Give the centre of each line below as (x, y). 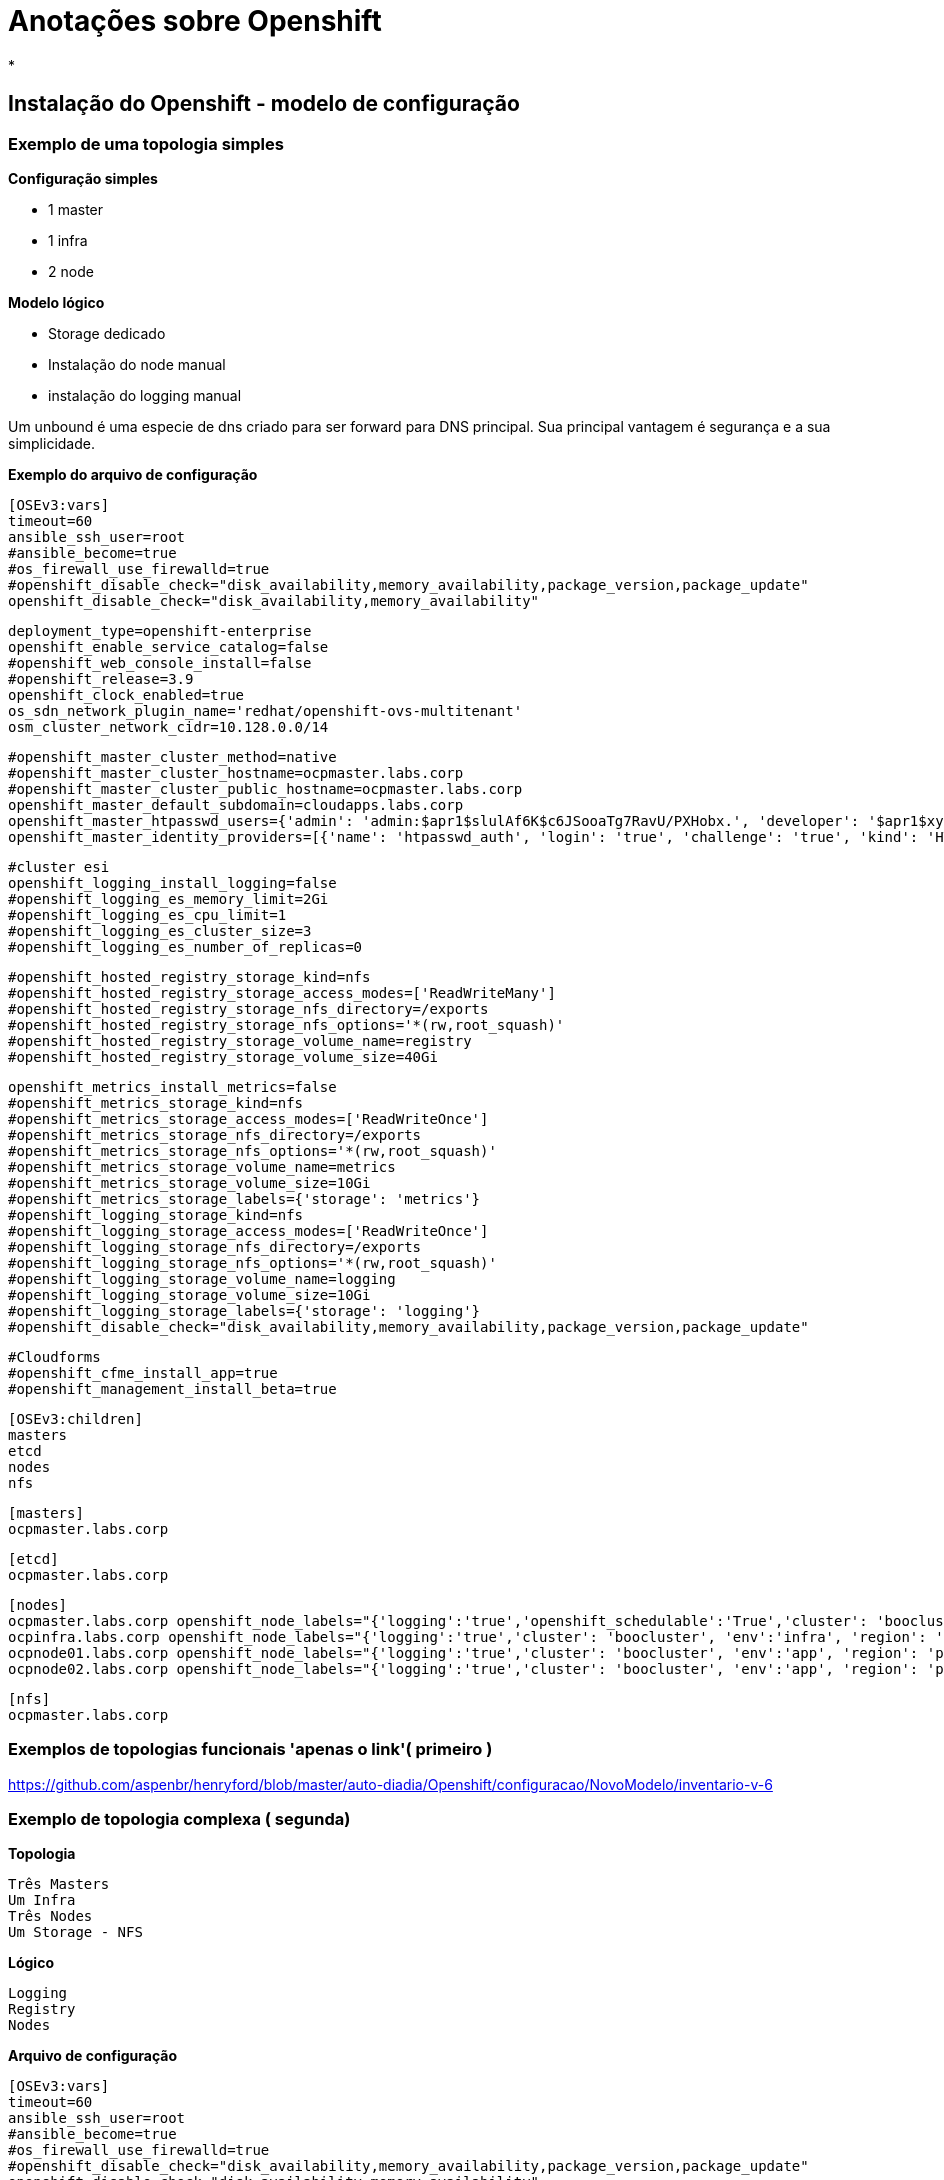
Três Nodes (50, 1916)
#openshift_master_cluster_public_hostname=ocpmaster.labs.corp (265, 788)
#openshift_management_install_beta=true (172, 1388)
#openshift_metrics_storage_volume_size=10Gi (189, 1182)
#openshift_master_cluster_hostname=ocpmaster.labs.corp (236, 772)
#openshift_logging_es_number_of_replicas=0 (185, 946)
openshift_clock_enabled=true (126, 694)
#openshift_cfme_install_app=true (143, 1372)
